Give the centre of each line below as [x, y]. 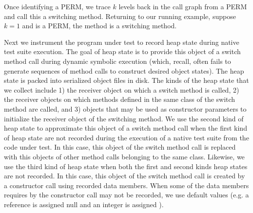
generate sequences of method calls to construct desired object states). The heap [124, 70]
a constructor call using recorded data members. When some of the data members [126, 185]
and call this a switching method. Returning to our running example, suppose [120, 16]
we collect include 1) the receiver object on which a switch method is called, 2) [122, 89]
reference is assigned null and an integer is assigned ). [84, 204]
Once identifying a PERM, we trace [57, 6]
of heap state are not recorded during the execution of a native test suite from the [126, 137]
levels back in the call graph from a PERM [183, 6]
